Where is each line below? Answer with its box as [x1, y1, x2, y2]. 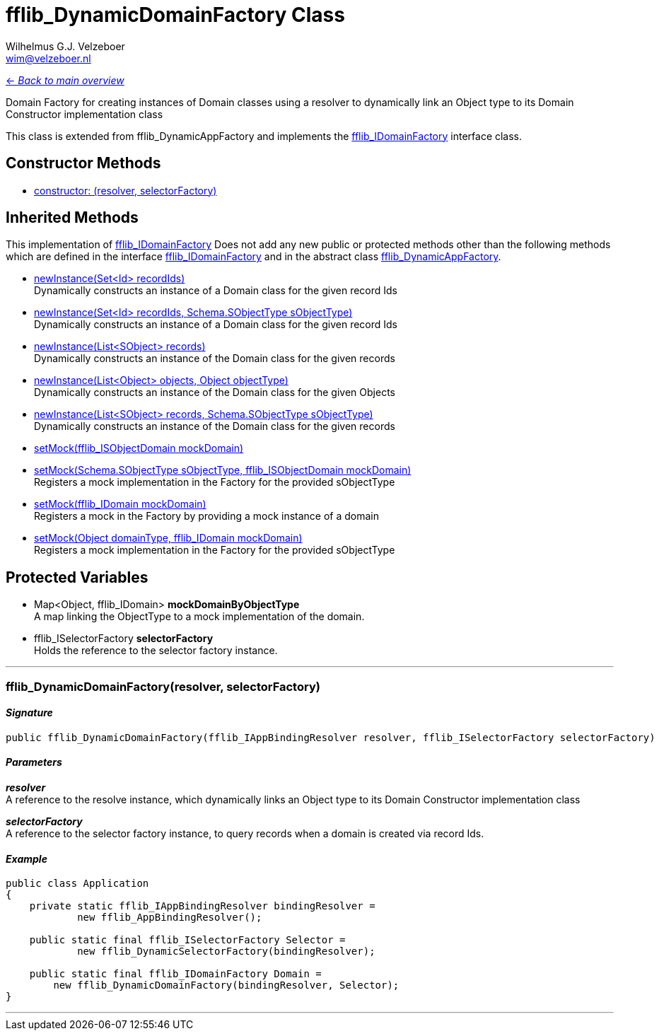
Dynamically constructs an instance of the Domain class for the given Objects [34, 386, 395, 399]
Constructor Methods [6, 154, 161, 173]
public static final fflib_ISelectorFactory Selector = [29, 934, 346, 946]
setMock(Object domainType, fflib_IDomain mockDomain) [34, 532, 303, 545]
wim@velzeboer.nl [6, 52, 91, 64]
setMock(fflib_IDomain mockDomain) [34, 498, 206, 511]
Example [6, 852, 47, 865]
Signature [6, 706, 53, 719]
